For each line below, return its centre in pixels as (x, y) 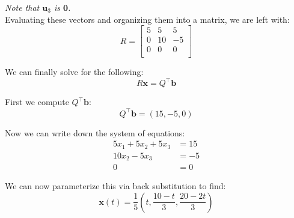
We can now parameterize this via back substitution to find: (115, 186)
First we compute (37, 102)
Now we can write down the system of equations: (95, 132)
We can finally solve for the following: (74, 72)
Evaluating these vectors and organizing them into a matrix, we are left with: (147, 19)
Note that (22, 7)
